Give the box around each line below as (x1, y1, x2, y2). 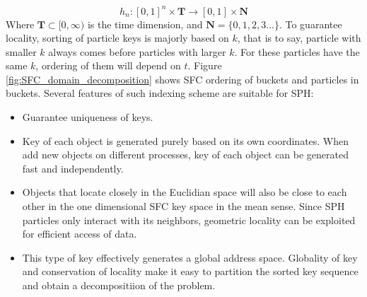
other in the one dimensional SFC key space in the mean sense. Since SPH (22, 199, 345, 214)
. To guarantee (279, 16, 342, 31)
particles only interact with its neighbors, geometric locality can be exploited (22, 212, 356, 227)
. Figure (187, 58, 222, 73)
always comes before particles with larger (48, 44, 226, 59)
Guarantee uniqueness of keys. (22, 110, 153, 124)
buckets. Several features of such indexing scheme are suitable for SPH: (6, 86, 314, 100)
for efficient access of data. (22, 226, 137, 241)
